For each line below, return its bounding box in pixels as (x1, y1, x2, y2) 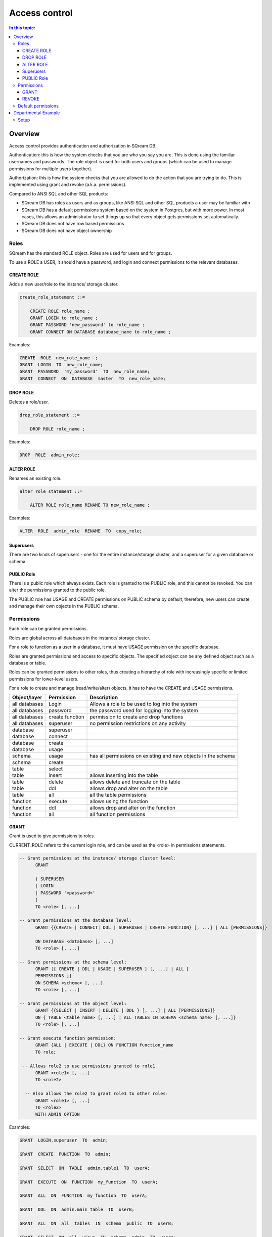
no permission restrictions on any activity (90, 720, 186, 727)
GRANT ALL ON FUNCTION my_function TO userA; (19, 1193, 148, 1198)
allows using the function (90, 798, 148, 805)
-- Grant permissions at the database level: (19, 918, 132, 923)
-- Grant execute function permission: (19, 1036, 116, 1041)
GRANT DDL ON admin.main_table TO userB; (19, 1207, 135, 1212)
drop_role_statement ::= (19, 412, 80, 418)
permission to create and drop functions (90, 714, 183, 720)
